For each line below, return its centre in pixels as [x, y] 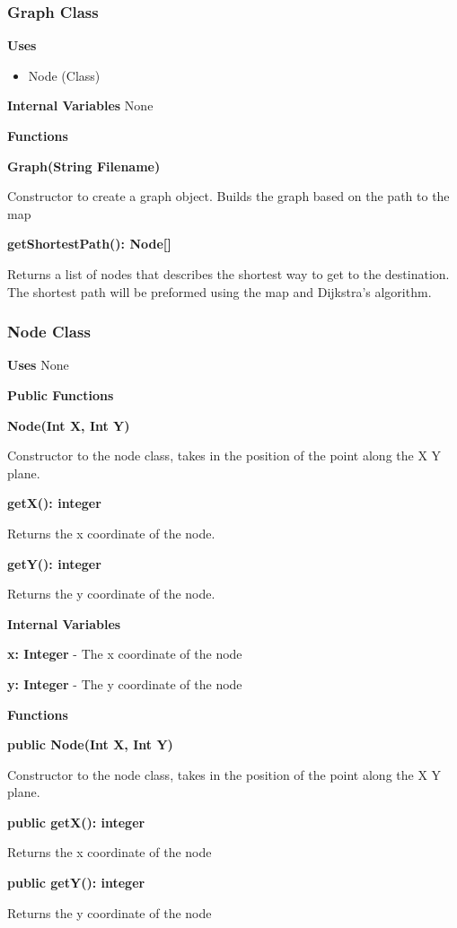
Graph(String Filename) [84, 166]
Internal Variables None [80, 105]
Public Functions [61, 394]
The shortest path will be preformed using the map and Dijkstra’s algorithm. [220, 291]
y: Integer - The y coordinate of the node [125, 683]
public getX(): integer [76, 822]
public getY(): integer [76, 883]
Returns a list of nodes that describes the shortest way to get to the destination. [228, 273]
